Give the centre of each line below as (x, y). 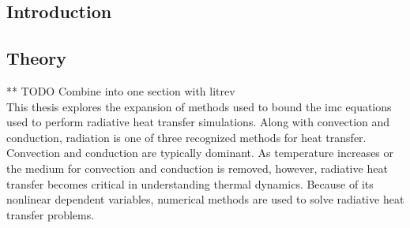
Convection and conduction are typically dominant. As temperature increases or (200, 153)
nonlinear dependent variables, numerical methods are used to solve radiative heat (205, 199)
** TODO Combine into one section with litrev (121, 90)
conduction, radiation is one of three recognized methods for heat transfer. (186, 137)
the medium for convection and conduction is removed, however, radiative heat (197, 168)
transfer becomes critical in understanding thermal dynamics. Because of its (190, 183)
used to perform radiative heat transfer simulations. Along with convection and (198, 122)
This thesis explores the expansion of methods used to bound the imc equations (199, 106)
